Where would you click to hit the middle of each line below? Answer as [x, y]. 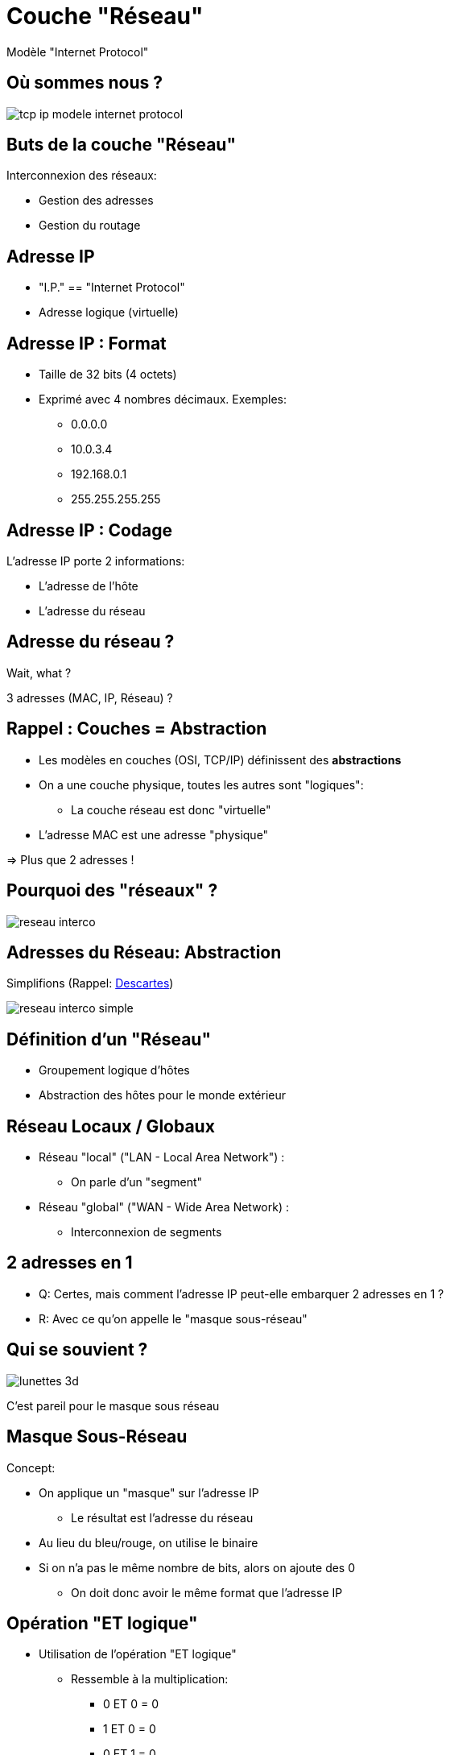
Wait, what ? [39, 673]
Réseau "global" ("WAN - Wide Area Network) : [164, 1207]
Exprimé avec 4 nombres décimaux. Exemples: [163, 399]
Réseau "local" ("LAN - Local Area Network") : [162, 1157]
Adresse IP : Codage [90, 530]
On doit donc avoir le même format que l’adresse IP [207, 1592]
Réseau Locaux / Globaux [111, 1126]
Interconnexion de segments [147, 1232]
